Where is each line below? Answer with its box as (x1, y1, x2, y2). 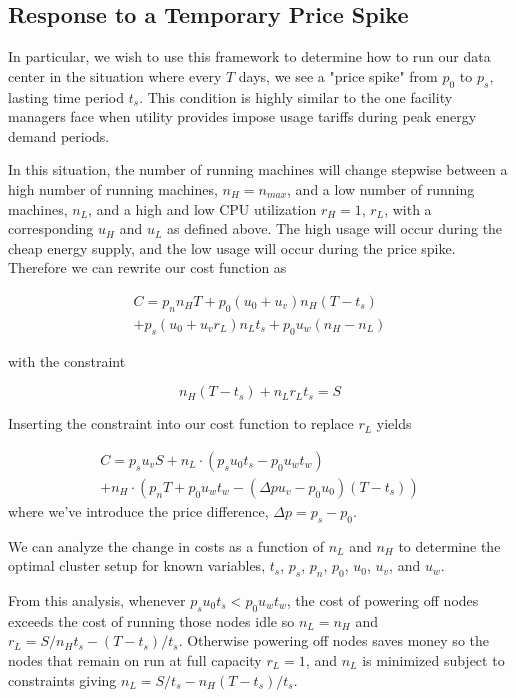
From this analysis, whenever (8, 590, 186, 611)
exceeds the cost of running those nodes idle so (8, 610, 295, 631)
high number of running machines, (8, 178, 218, 199)
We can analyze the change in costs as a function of (8, 535, 324, 556)
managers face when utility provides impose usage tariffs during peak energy (8, 106, 477, 127)
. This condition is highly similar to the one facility (139, 86, 453, 107)
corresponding (8, 218, 94, 239)
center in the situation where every (8, 65, 222, 86)
